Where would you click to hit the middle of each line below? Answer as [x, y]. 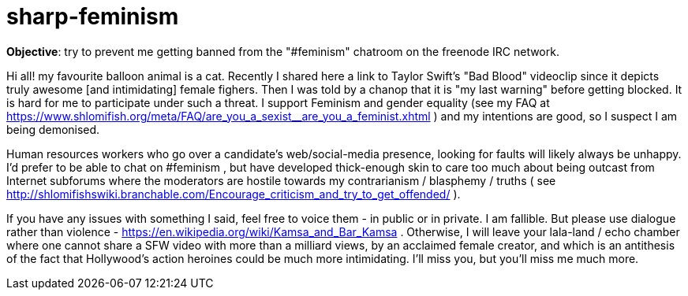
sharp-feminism [93, 17]
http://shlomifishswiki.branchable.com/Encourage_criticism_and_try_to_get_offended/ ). [234, 194]
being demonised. [53, 129]
